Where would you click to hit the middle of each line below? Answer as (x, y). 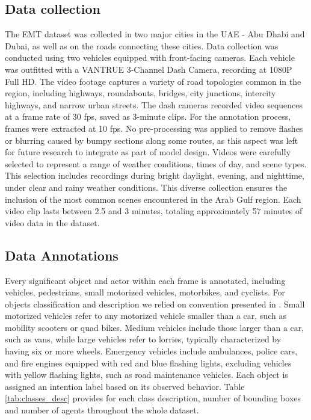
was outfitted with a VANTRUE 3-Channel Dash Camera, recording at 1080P (149, 69)
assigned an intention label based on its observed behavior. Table (125, 386)
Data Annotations (62, 255)
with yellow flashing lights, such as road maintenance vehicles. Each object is (146, 375)
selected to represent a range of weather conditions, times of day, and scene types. (156, 163)
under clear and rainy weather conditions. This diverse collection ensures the (146, 187)
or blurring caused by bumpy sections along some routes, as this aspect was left (152, 140)
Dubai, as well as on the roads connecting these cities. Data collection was (142, 45)
